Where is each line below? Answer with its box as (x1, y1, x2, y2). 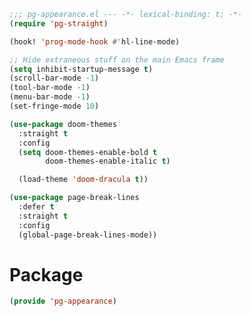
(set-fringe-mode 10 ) (9, 101, 100, 111)
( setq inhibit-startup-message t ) (9, 64, 154, 74)
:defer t (18, 202, 55, 212)
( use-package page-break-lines (9, 193, 140, 203)
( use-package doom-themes (9, 119, 117, 129)
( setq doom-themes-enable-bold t (18, 147, 158, 157)
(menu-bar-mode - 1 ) (9, 92, 91, 102)
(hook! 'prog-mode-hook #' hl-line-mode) (9, 36, 181, 47)
